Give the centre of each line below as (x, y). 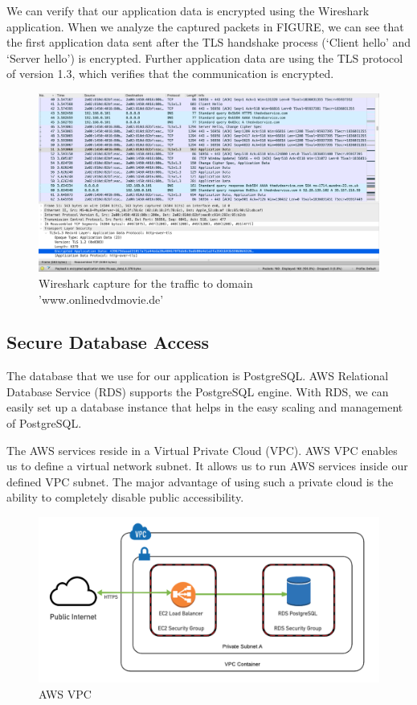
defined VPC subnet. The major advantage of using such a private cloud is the (200, 481)
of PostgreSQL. (44, 423)
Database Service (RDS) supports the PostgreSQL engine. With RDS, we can (198, 391)
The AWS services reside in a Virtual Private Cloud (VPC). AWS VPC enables (202, 450)
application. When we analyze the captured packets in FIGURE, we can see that (205, 26)
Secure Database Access (108, 342)
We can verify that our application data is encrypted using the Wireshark (188, 10)
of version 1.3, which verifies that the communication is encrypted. (170, 74)
